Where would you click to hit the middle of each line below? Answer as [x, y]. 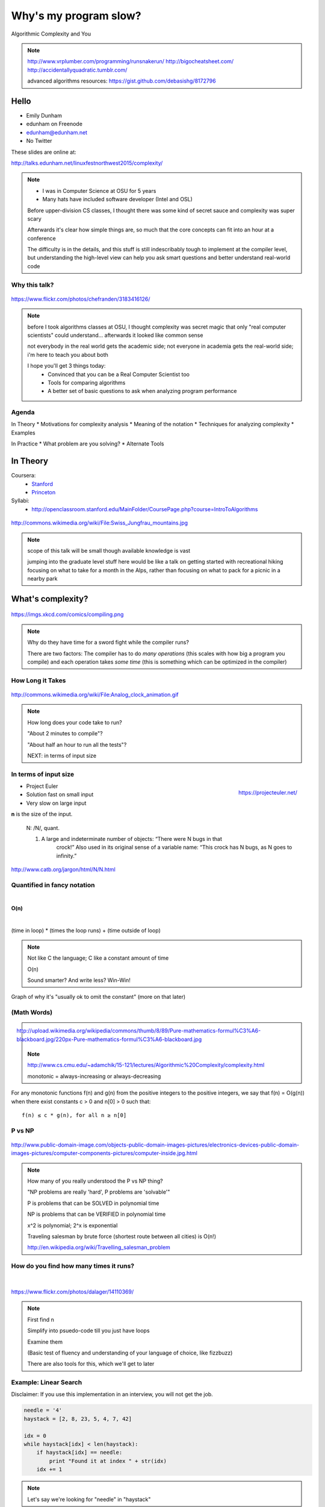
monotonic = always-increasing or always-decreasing [94, 1076]
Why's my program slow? [76, 16]
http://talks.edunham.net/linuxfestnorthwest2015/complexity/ [87, 163]
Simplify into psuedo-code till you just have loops [88, 1331]
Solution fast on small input [60, 794]
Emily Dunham [44, 116]
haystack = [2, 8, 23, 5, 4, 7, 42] [78, 1419]
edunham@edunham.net [57, 132]
